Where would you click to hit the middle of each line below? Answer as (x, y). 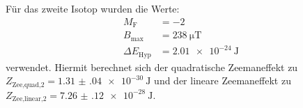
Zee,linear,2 (29, 99)
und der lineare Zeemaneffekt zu (223, 80)
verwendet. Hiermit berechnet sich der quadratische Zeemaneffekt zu (152, 67)
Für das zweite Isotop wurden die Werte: (93, 8)
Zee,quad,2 (28, 85)
